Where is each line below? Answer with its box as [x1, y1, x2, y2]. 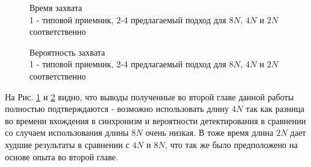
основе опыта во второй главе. [5, 150, 118, 163]
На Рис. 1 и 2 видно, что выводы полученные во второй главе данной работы [5, 90, 294, 103]
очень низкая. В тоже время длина [145, 126, 274, 139]
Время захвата [29, 1, 83, 13]
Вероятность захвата [29, 45, 105, 58]
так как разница [245, 102, 305, 115]
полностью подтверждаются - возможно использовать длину [5, 102, 229, 115]
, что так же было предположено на [165, 138, 298, 150]
